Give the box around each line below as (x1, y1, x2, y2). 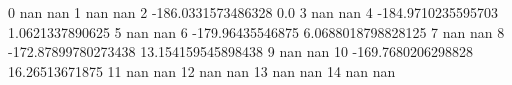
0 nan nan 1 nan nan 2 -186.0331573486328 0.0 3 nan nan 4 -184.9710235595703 (8, 2, 499, 22)
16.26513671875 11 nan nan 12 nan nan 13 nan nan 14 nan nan (8, 60, 396, 81)
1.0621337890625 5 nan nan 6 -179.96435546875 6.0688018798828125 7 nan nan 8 (8, 21, 505, 42)
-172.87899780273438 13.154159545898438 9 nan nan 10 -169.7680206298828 (8, 41, 474, 62)
